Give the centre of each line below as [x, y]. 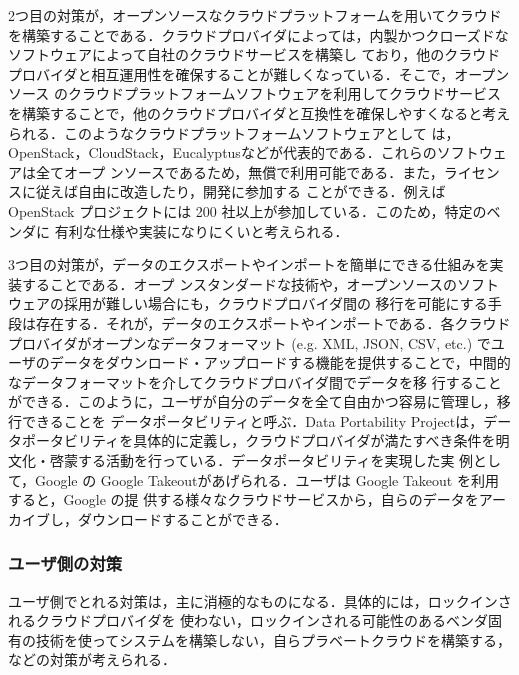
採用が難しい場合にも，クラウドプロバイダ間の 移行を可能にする [275, 303]
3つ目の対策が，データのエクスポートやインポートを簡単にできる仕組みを [249, 264]
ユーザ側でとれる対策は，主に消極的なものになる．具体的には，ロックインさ [260, 600]
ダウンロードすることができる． [182, 518]
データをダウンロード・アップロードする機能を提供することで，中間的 [280, 362]
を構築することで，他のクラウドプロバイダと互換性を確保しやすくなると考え [259, 112]
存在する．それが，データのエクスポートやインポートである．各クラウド [273, 322]
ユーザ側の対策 [65, 563]
